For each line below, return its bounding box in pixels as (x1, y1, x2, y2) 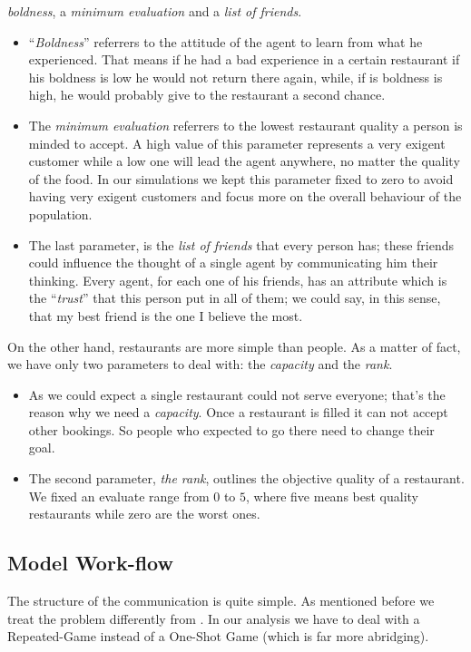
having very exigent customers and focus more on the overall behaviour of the (28, 187, 462, 206)
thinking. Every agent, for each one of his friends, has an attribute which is (28, 270, 447, 289)
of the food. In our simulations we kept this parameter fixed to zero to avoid (28, 169, 454, 188)
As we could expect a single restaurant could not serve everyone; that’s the (28, 384, 446, 404)
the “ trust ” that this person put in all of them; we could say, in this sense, (28, 288, 441, 307)
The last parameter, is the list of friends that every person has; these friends (28, 235, 455, 254)
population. (28, 204, 93, 223)
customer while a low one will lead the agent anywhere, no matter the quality (28, 151, 460, 170)
